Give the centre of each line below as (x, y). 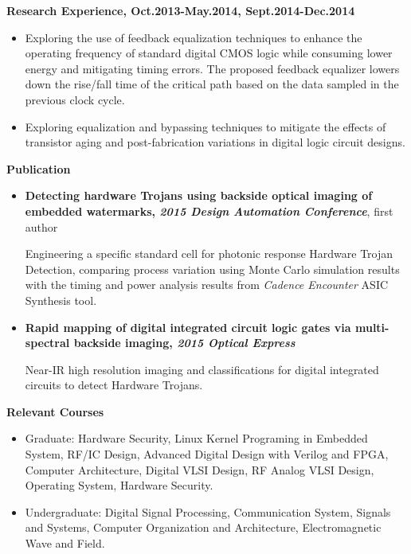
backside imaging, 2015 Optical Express (184, 343)
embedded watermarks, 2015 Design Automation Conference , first (209, 211)
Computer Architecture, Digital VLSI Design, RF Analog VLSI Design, (200, 469)
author (41, 226)
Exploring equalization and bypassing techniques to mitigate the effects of (205, 126)
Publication (39, 168)
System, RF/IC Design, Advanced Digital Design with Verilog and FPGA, (207, 454)
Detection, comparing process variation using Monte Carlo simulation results (212, 269)
